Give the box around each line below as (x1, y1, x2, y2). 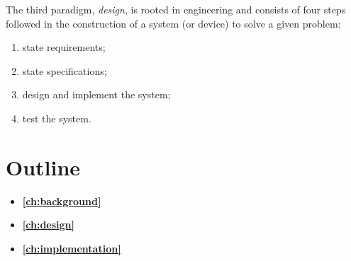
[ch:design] (22, 217, 74, 232)
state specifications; (22, 63, 107, 78)
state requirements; (22, 40, 106, 54)
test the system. (22, 110, 91, 125)
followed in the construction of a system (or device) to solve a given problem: (6, 16, 341, 30)
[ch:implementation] (22, 240, 121, 255)
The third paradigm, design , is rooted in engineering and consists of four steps (6, 2, 346, 16)
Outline (6, 152, 81, 181)
